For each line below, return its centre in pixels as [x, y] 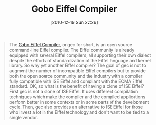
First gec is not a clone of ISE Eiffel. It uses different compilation [74, 91]
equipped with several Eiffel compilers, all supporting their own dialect [80, 55]
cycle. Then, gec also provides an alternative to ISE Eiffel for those [76, 107]
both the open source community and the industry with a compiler [76, 76]
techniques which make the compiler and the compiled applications [77, 97]
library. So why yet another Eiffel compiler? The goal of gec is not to [78, 65]
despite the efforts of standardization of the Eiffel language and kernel [80, 60]
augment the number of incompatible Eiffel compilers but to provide [78, 71]
